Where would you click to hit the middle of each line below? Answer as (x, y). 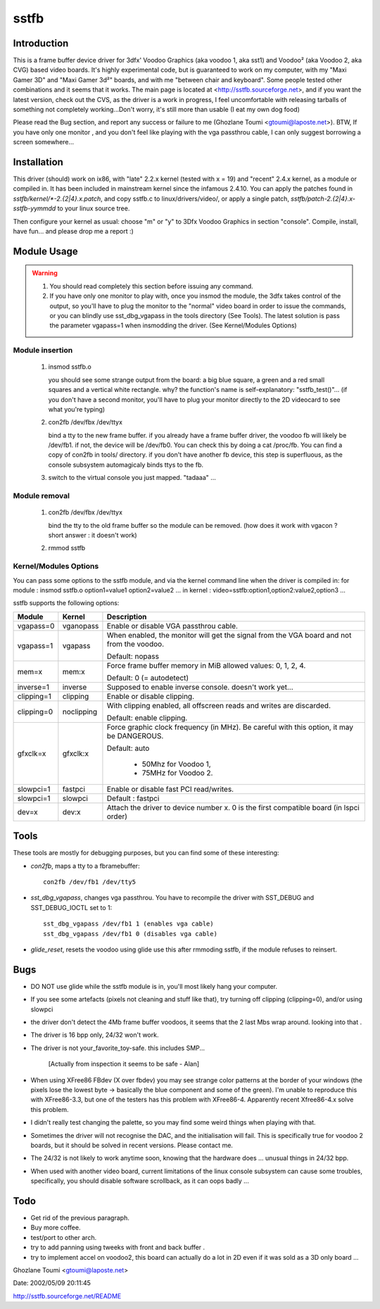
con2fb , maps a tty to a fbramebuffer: (85, 866)
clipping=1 (34, 696)
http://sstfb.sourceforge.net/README (67, 1296)
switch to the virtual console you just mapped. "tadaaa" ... (132, 478)
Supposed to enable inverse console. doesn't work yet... (200, 687)
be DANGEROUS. (135, 735)
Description (127, 616)
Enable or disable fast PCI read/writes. (170, 789)
